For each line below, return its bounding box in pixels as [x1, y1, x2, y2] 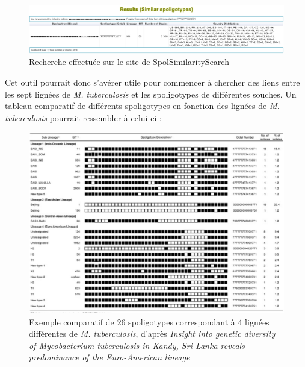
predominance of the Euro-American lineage [29, 351, 190, 363]
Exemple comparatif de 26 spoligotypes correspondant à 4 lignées [29, 315, 270, 328]
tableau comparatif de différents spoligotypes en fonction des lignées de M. [5, 99, 280, 112]
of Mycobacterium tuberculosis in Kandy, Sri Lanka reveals [29, 339, 245, 351]
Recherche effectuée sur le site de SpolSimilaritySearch [29, 55, 229, 68]
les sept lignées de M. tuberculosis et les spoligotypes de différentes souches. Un [5, 87, 297, 100]
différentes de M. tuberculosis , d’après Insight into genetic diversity [29, 327, 276, 340]
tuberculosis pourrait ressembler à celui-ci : [5, 111, 162, 124]
